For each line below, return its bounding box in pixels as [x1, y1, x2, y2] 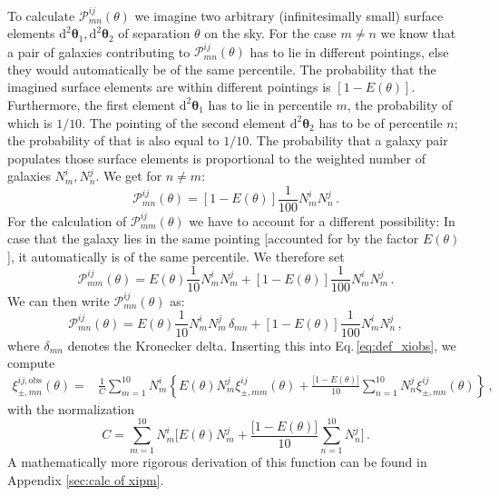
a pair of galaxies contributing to [7, 42, 191, 61]
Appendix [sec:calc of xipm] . [7, 471, 164, 490]
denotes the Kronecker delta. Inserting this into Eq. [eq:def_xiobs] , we [67, 335, 456, 354]
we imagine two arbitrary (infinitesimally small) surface [134, 5, 444, 25]
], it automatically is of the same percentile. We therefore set [7, 246, 345, 265]
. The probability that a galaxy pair [249, 131, 448, 150]
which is [7, 113, 53, 132]
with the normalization [7, 399, 135, 418]
